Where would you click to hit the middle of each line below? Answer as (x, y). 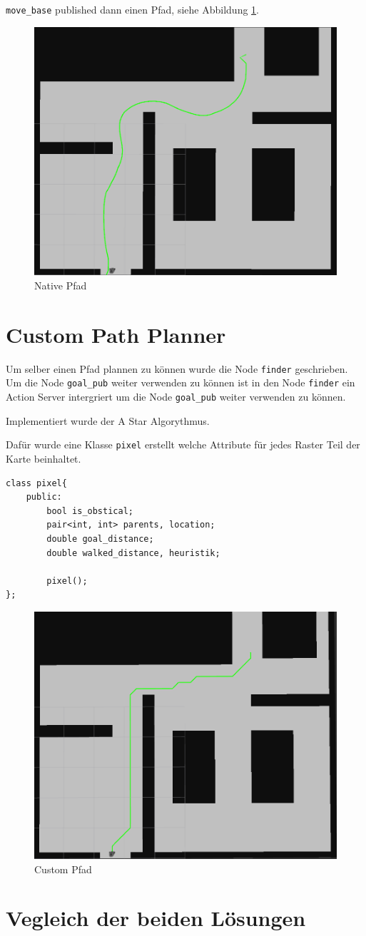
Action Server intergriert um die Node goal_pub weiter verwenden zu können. (176, 397)
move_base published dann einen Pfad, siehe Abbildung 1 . (132, 9)
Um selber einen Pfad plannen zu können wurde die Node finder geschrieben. (177, 368)
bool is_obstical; (90, 511)
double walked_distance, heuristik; (133, 553)
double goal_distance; (100, 539)
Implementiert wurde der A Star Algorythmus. (108, 420)
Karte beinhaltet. (44, 458)
